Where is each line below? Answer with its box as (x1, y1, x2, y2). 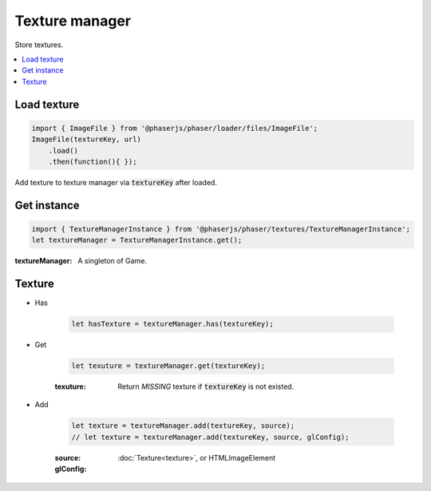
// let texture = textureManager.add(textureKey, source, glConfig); (71, 432, 350, 442)
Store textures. (14, 40, 64, 49)
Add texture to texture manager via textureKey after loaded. (14, 177, 217, 187)
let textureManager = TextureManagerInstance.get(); (31, 236, 243, 245)
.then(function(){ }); (48, 156, 137, 166)
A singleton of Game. (77, 256, 148, 266)
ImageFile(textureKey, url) (31, 135, 141, 144)
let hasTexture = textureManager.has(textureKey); (71, 319, 275, 329)
